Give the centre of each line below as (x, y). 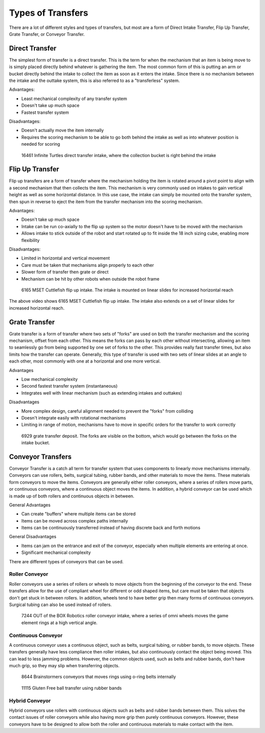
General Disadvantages (33, 537)
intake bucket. (36, 443)
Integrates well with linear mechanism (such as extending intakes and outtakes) (102, 393)
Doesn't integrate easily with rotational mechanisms (74, 418)
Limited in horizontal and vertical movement (66, 258)
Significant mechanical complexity (56, 552)
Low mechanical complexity (50, 379)
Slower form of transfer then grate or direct (65, 272)
